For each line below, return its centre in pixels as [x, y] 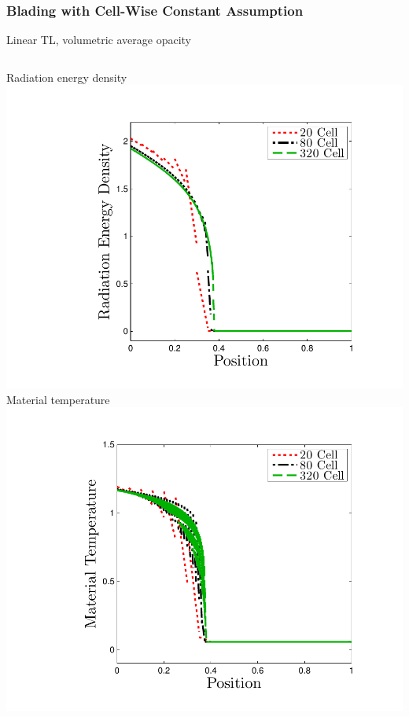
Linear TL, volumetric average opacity [99, 40]
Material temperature [58, 399]
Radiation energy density [67, 77]
